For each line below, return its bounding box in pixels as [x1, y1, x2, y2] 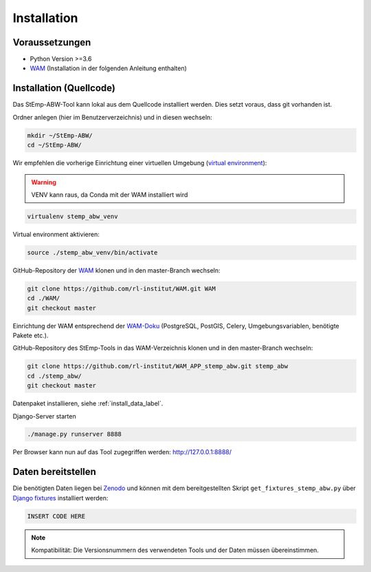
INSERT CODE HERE [27, 512, 86, 520]
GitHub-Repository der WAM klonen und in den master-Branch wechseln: [12, 266, 221, 275]
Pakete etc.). [12, 331, 49, 339]
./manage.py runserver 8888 [27, 430, 122, 438]
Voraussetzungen [12, 36, 91, 48]
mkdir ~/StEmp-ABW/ [27, 131, 93, 139]
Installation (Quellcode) [12, 83, 116, 94]
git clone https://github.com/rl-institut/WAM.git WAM [27, 284, 216, 293]
